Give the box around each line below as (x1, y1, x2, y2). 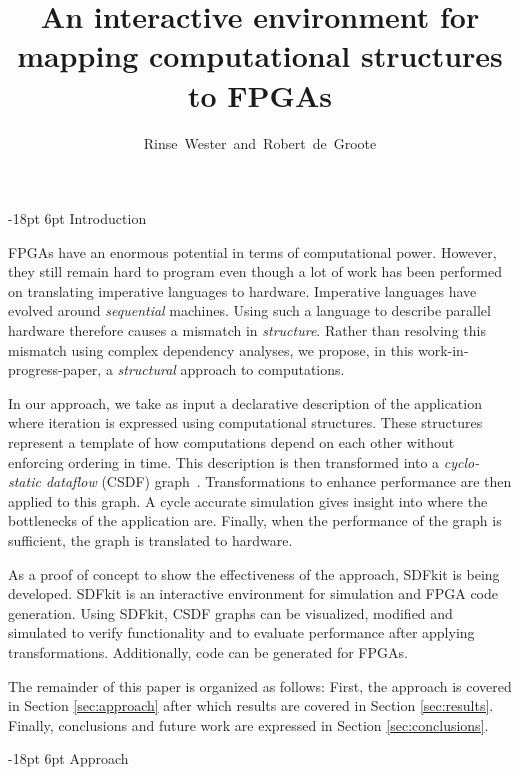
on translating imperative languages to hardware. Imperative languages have (8, 280, 477, 301)
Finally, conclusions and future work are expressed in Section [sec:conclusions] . (8, 714, 489, 735)
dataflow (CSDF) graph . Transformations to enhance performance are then (45, 471, 512, 492)
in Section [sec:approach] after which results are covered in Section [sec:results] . (8, 695, 494, 716)
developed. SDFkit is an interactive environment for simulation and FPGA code (8, 583, 499, 604)
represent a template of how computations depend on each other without (8, 432, 455, 453)
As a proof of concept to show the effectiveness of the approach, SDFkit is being (8, 563, 500, 584)
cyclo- (443, 451, 480, 472)
